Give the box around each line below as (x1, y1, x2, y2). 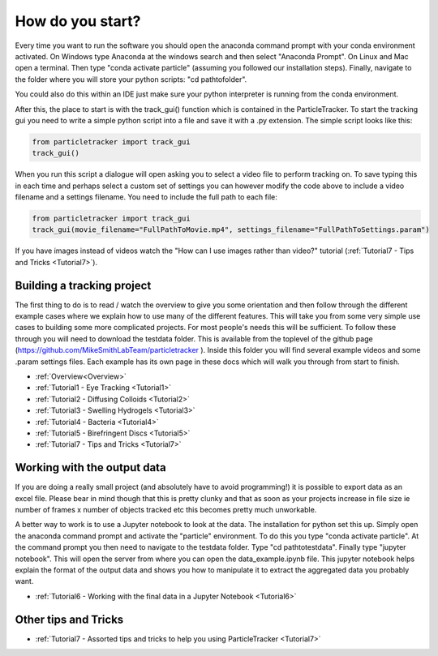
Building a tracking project (15, 278, 152, 292)
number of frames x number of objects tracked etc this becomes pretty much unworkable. (15, 505, 317, 515)
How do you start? (15, 12, 141, 30)
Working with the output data (15, 461, 166, 474)
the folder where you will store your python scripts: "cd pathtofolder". (15, 74, 247, 84)
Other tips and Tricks (15, 612, 124, 626)
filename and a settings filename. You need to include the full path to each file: (15, 192, 277, 202)
